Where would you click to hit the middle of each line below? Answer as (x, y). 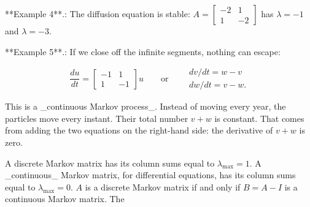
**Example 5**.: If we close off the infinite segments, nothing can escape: (143, 51)
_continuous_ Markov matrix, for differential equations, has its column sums (150, 175)
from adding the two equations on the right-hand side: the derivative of (139, 130)
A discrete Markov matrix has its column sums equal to (110, 163)
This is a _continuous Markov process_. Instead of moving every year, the (145, 106)
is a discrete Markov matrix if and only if (163, 186)
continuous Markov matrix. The (65, 199)
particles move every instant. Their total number (97, 118)
